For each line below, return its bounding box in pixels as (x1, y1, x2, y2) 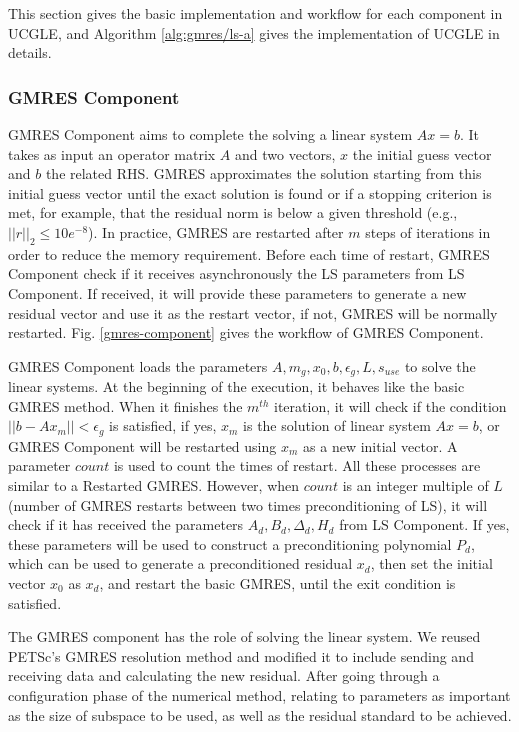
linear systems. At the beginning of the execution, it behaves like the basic (8, 376, 465, 397)
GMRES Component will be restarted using (8, 435, 277, 456)
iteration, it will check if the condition (274, 395, 507, 416)
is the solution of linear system (243, 415, 431, 436)
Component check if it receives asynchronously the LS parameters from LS (8, 263, 465, 284)
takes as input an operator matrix (8, 143, 216, 164)
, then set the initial (370, 553, 493, 574)
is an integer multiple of (342, 475, 489, 496)
